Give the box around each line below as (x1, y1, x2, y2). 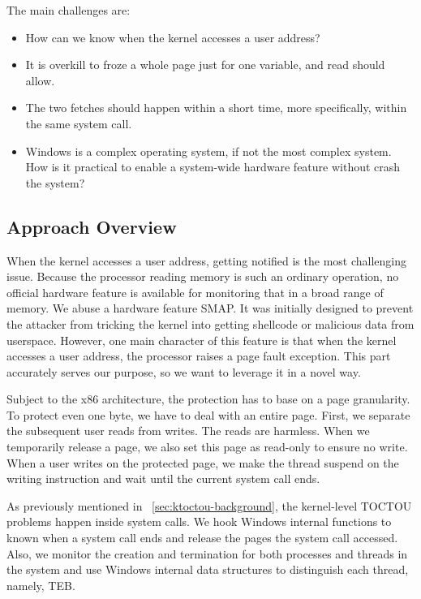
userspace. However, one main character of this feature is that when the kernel (6, 331, 397, 348)
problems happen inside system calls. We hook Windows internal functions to (6, 513, 392, 530)
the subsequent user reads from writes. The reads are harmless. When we (6, 422, 370, 439)
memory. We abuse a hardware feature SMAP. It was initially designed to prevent (6, 299, 414, 317)
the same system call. (25, 114, 132, 131)
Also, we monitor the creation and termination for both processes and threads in (6, 545, 408, 562)
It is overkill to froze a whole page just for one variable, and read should (25, 56, 385, 73)
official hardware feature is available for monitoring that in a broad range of (6, 283, 384, 300)
